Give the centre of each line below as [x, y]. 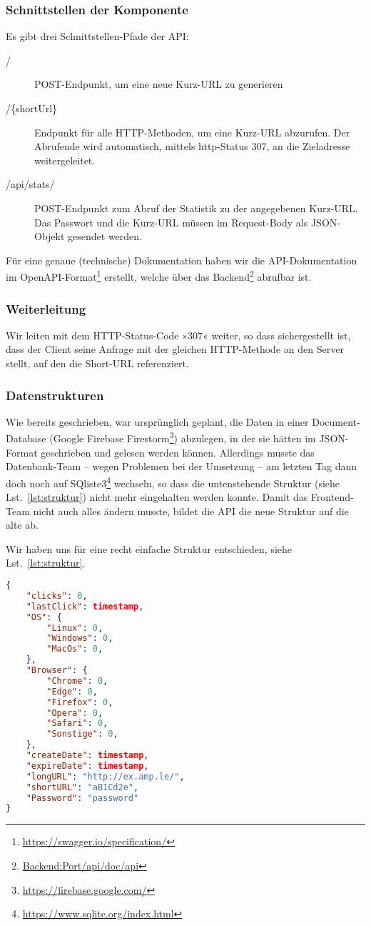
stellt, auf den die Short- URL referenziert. [97, 363]
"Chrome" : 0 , [77, 681]
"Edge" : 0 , [72, 691]
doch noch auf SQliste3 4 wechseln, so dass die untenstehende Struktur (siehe [173, 482]
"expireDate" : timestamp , [87, 766]
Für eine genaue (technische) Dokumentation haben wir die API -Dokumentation [182, 260]
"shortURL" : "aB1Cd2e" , [82, 787]
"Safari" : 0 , [77, 723]
